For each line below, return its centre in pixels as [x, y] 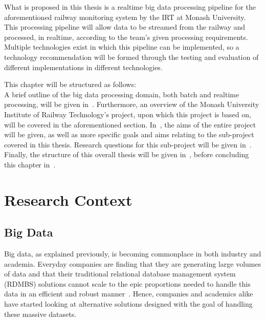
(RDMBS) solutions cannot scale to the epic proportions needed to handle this [127, 283]
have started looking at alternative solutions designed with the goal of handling [128, 304]
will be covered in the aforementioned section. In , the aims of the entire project [130, 124]
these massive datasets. [40, 314]
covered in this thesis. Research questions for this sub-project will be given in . [128, 144]
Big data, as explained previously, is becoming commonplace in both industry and [133, 254]
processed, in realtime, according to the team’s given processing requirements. [126, 37]
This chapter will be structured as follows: [70, 84]
